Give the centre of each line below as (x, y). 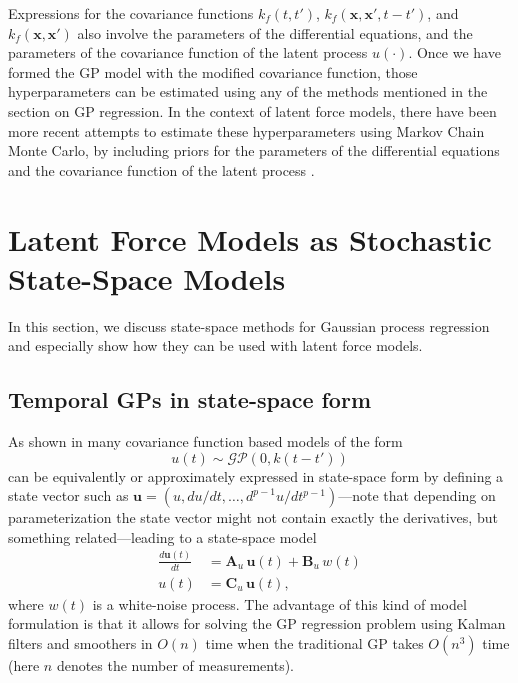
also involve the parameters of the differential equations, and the (275, 32)
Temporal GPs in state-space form (190, 399)
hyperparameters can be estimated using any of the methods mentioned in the (248, 91)
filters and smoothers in (80, 642)
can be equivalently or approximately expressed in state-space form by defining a (256, 475)
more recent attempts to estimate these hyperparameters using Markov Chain (246, 130)
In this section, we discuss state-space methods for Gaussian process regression (249, 325)
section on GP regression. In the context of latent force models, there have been (252, 110)
